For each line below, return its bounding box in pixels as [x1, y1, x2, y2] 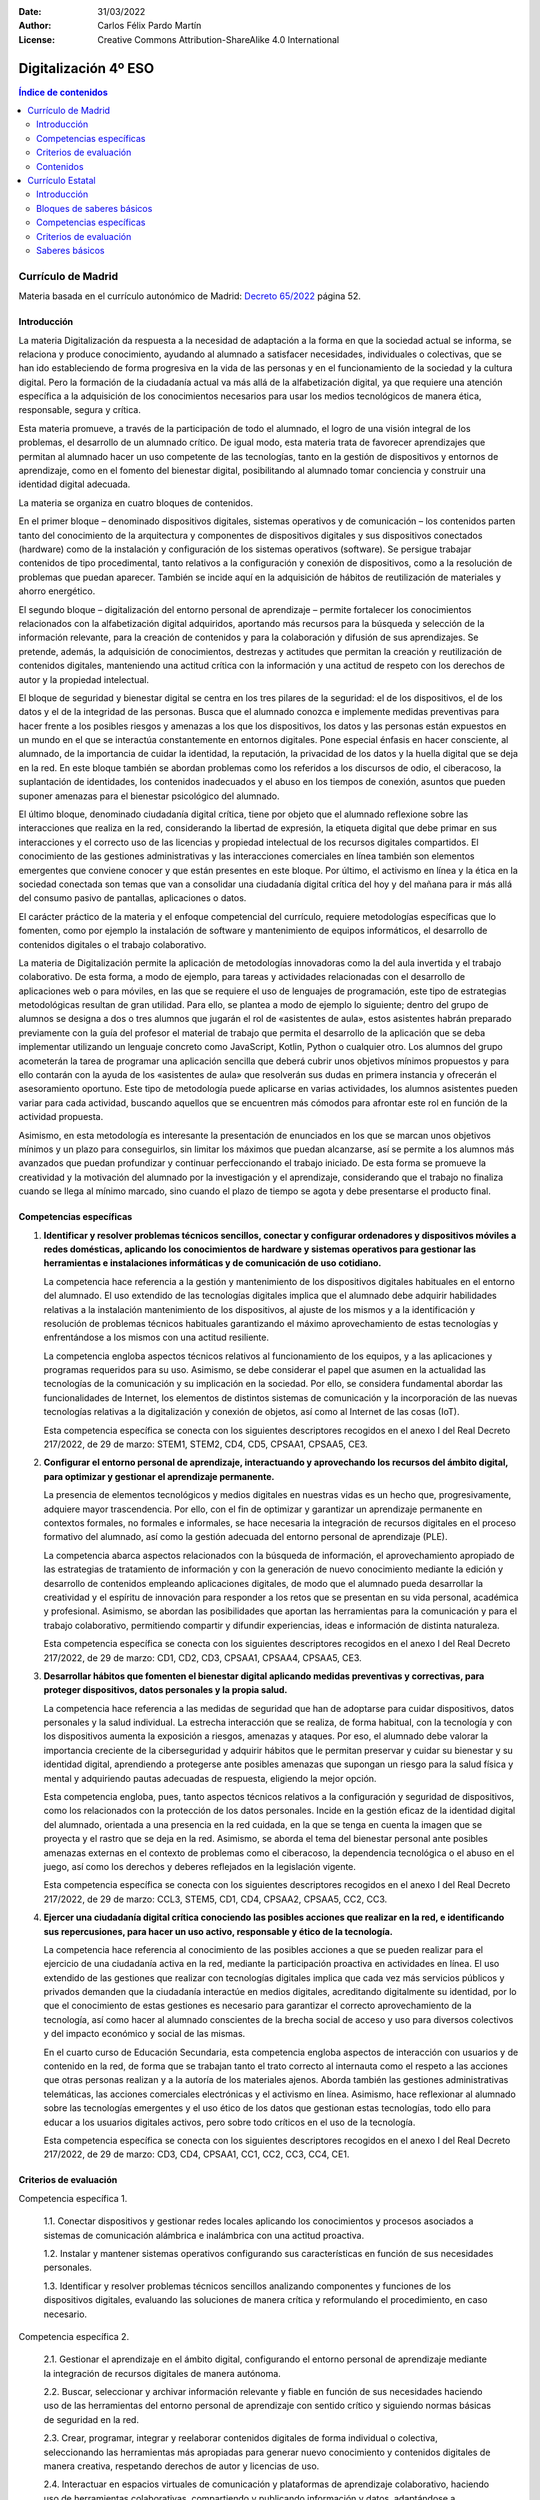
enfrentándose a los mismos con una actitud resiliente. [43, 1331, 270, 1344]
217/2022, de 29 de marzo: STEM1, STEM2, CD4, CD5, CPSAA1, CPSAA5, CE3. [43, 1438, 369, 1450]
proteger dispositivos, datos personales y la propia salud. [43, 1684, 288, 1696]
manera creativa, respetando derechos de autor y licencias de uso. [43, 2460, 320, 2472]
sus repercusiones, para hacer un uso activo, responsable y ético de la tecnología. [43, 1925, 394, 1937]
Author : [18, 20, 52, 32]
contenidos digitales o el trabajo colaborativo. [18, 938, 207, 950]
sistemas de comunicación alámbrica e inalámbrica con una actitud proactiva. [43, 2229, 365, 2241]
